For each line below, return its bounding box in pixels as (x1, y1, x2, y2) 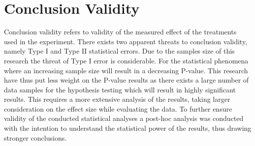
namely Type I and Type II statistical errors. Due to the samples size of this (4, 46, 235, 56)
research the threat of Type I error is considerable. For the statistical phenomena (4, 55, 249, 65)
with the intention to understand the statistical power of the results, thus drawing (4, 123, 252, 133)
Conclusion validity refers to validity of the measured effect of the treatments (4, 27, 237, 37)
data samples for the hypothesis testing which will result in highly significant (4, 84, 236, 94)
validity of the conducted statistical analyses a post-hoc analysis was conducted (4, 113, 244, 123)
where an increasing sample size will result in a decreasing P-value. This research (4, 65, 248, 75)
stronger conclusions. (4, 132, 67, 143)
